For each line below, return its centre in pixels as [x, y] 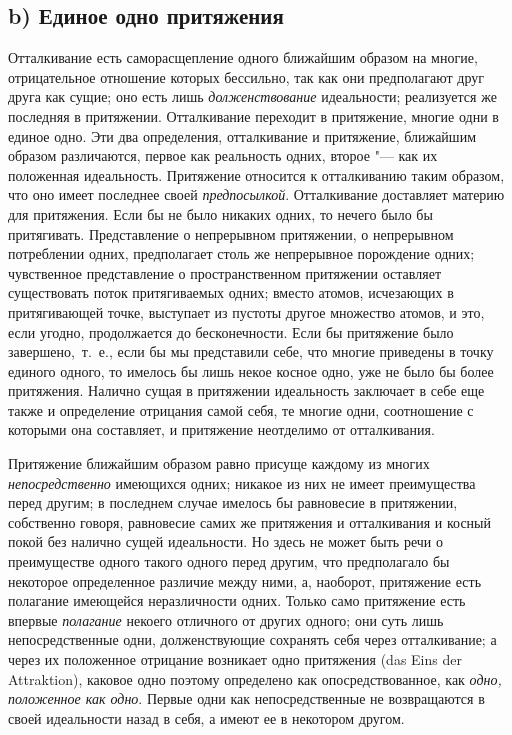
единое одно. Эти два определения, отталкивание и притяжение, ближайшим [242, 135]
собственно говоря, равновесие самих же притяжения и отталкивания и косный [249, 521]
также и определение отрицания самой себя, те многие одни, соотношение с [241, 409]
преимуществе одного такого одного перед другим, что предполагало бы [229, 561]
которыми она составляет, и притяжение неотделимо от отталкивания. [221, 429]
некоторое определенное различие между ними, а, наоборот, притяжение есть [245, 580]
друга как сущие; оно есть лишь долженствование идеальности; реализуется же [252, 96]
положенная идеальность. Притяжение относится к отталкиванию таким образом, [256, 174]
